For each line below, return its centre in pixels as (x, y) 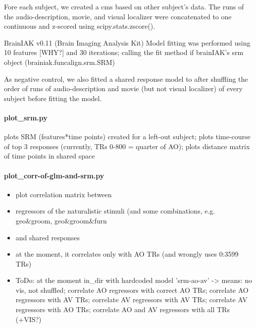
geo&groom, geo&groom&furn (61, 220)
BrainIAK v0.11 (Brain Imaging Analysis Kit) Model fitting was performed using (127, 42)
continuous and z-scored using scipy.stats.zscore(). (80, 26)
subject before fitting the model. (53, 98)
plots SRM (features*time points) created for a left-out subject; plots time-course (127, 137)
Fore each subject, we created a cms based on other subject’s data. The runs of (124, 6)
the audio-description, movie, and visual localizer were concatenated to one (118, 16)
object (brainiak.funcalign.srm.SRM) (60, 62)
